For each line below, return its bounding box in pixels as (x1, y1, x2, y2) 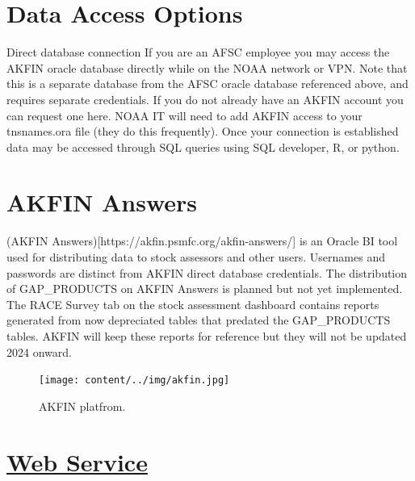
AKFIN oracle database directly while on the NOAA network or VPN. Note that (6, 59, 408, 76)
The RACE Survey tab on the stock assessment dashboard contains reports (6, 295, 379, 312)
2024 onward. (6, 343, 72, 360)
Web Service (6, 445, 148, 478)
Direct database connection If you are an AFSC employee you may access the (6, 44, 390, 61)
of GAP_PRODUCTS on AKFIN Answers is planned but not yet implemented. (6, 280, 403, 297)
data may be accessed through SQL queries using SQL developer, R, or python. (6, 138, 400, 155)
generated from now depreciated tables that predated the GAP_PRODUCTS (6, 312, 391, 328)
